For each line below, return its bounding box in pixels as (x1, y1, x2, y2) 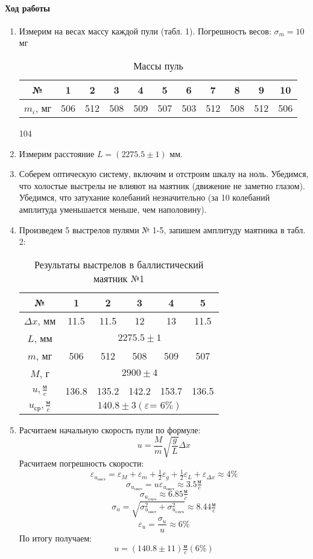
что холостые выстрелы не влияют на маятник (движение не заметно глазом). (19, 179, 305, 192)
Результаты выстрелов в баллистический (34, 257, 204, 271)
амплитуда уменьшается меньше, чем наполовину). (19, 202, 207, 215)
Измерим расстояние (19, 147, 95, 160)
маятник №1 (93, 271, 145, 285)
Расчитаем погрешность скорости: (19, 457, 144, 470)
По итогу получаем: (19, 532, 92, 544)
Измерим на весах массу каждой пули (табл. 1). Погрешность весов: (19, 24, 271, 37)
